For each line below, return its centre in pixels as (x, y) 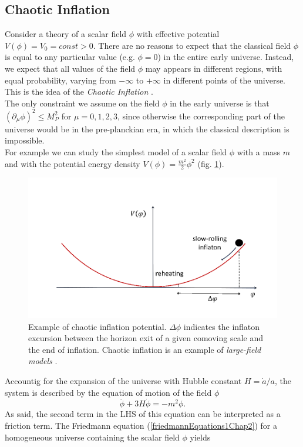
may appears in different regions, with (214, 68)
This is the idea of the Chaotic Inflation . (79, 91)
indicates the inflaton (222, 326)
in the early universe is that (220, 103)
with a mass (259, 152)
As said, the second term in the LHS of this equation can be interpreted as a (143, 414)
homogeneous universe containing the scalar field (92, 437)
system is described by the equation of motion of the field (108, 392)
